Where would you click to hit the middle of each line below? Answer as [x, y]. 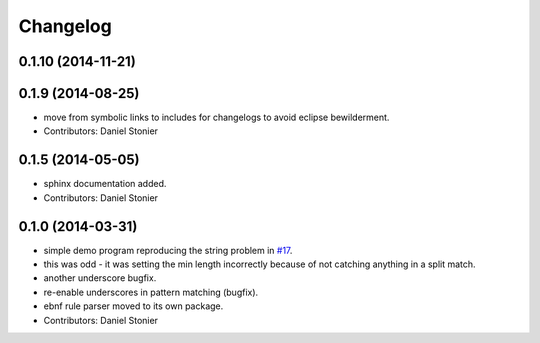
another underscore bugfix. [100, 278]
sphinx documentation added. [105, 184]
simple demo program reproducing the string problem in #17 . [168, 250]
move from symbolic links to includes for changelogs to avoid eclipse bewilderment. [216, 117]
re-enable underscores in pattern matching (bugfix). [151, 292]
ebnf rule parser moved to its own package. [133, 306]
